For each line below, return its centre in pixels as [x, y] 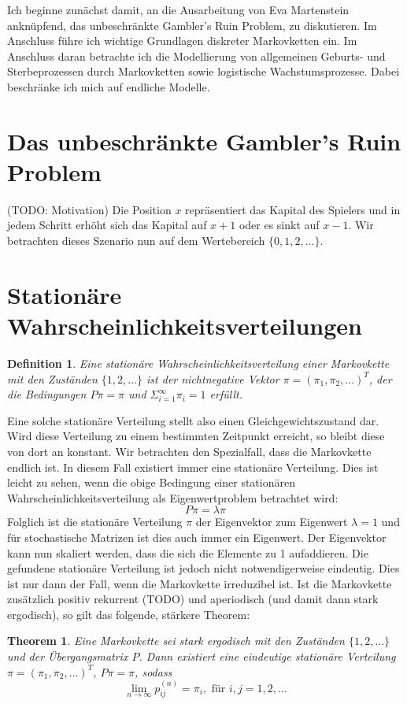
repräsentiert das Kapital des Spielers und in [293, 209]
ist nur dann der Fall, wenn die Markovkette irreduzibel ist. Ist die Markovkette [200, 583]
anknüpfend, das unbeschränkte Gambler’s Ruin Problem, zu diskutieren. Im [192, 25]
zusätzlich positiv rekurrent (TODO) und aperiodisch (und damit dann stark [193, 599]
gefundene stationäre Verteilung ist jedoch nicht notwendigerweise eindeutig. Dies [203, 568]
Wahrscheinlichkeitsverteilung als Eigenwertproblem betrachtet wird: [173, 497]
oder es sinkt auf [279, 225]
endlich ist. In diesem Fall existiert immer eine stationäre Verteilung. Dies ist [193, 467]
